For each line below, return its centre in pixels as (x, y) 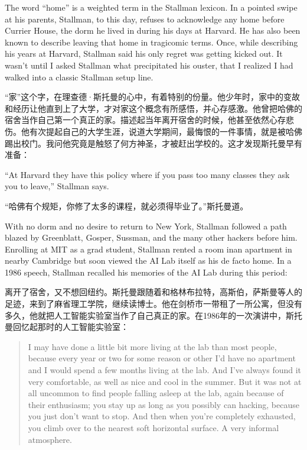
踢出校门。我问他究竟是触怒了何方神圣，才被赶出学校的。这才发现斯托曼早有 (153, 143)
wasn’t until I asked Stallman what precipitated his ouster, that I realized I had (149, 65)
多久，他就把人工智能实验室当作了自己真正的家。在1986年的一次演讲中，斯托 (153, 315)
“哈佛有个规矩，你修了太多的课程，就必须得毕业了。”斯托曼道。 (127, 205)
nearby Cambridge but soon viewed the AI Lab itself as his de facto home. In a (148, 260)
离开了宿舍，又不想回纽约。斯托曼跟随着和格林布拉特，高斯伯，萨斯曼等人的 (153, 292)
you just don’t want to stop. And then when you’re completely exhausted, (162, 416)
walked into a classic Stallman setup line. (79, 77)
